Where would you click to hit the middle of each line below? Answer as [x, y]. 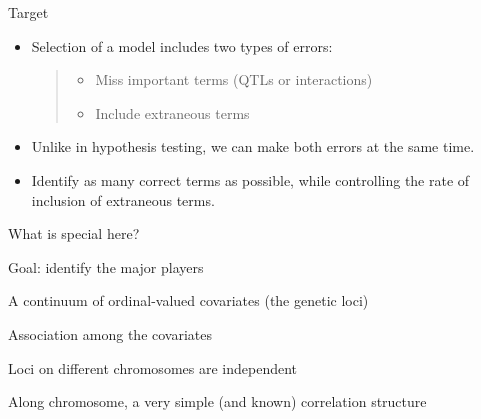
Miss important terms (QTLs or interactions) [234, 79]
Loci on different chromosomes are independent [153, 367]
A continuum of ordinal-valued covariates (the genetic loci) [188, 300]
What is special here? [74, 233]
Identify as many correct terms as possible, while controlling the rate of [250, 179]
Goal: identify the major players [106, 266]
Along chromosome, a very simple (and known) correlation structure [217, 401]
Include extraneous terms [172, 112]
